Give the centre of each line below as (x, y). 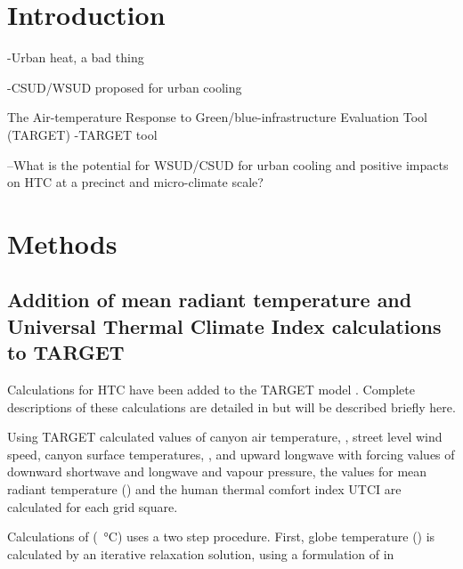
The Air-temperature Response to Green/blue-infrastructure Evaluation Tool (217, 117)
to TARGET (66, 352)
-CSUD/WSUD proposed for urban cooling (125, 87)
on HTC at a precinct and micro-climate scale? (135, 182)
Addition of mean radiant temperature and (210, 300)
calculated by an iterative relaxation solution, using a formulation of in (201, 553)
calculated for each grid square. (93, 506)
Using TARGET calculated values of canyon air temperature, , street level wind (225, 437)
